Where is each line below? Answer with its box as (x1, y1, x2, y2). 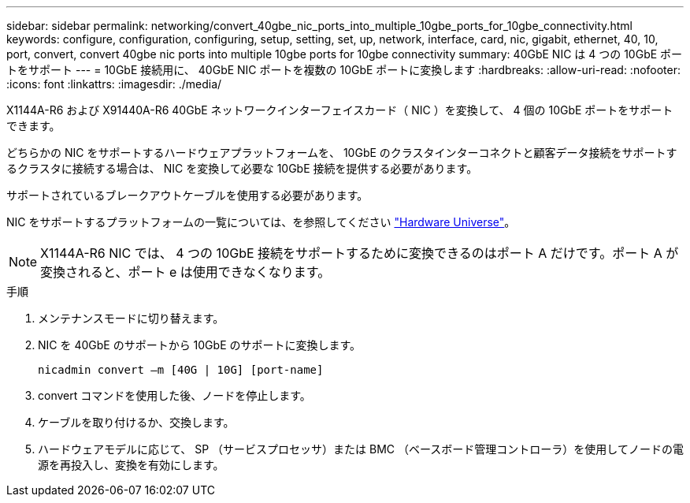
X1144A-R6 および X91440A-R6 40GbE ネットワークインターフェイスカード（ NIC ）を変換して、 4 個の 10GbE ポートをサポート (6, 103, 673, 117)
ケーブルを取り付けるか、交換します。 (38, 415, 235, 429)
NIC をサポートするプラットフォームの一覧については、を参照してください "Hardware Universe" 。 (6, 215, 516, 229)
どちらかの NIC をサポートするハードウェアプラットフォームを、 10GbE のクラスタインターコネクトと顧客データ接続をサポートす (6, 146, 677, 159)
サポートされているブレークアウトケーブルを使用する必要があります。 (6, 188, 369, 202)
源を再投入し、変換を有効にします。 (38, 458, 224, 471)
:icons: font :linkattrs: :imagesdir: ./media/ (6, 77, 222, 91)
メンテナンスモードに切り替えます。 (38, 311, 224, 325)
